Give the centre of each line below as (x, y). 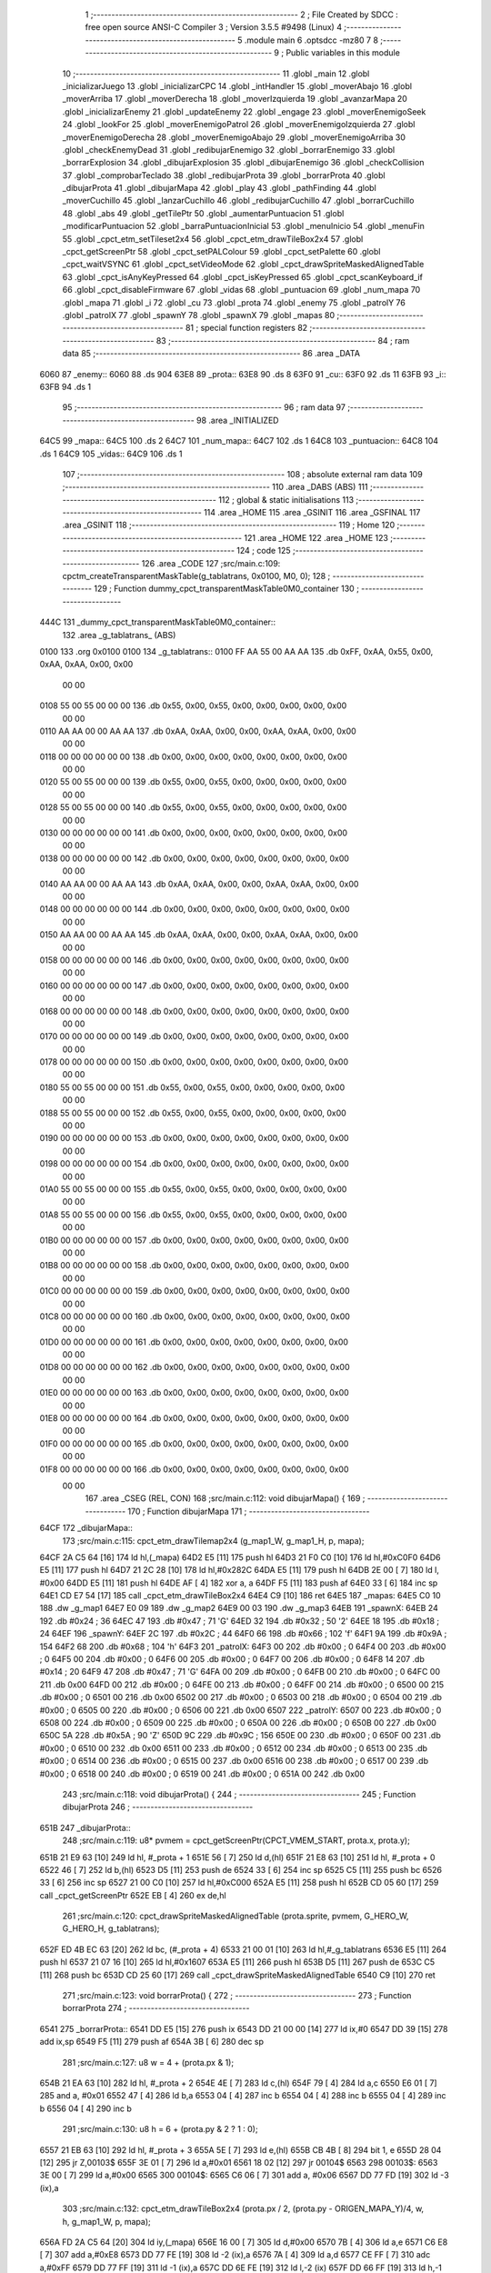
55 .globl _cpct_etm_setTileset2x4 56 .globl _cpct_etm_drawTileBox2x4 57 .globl (213, 239)
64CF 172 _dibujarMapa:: (86, 1528)
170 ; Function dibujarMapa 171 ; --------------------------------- (249, 1511)
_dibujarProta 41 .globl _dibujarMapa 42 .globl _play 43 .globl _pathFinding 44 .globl (219, 188)
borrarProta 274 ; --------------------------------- (156, 2008)
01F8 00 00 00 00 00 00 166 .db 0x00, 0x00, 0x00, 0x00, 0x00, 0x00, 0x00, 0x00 (194, 1469)
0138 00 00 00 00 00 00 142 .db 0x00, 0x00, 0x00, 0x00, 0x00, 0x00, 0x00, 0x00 (195, 858)
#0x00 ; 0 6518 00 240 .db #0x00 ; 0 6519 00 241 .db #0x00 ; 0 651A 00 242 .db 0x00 (202, 1774)
